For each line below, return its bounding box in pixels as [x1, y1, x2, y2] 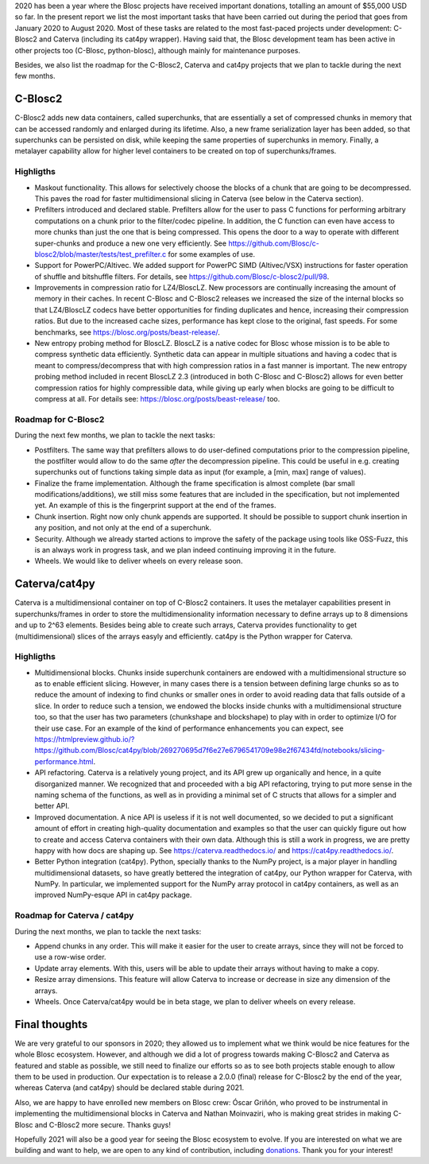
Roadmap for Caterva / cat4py [14, 910, 134, 921]
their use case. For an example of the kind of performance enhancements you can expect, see [34, 724, 344, 733]
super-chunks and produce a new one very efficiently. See [34, 239, 226, 248]
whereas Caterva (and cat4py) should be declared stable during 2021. [14, 1083, 245, 1092]
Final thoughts [14, 1018, 88, 1031]
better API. [34, 801, 70, 811]
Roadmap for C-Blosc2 [14, 413, 105, 425]
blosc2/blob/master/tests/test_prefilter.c [34, 249, 167, 258]
